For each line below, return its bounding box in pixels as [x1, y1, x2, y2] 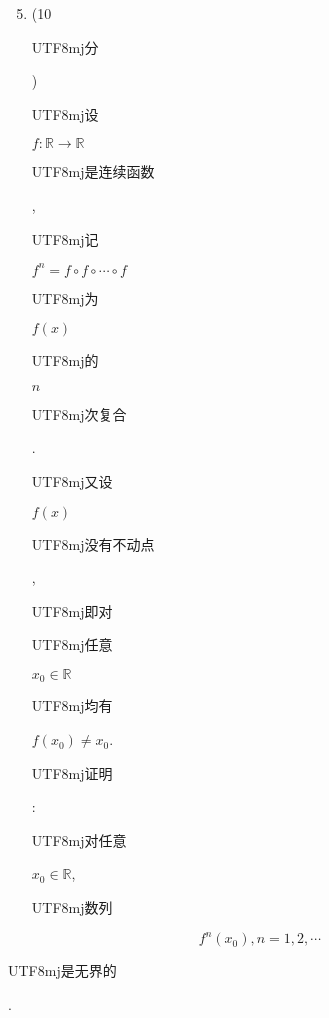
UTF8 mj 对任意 [31, 829, 127, 850]
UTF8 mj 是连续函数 [31, 161, 155, 182]
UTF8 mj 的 [31, 350, 99, 371]
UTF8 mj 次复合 [31, 403, 127, 424]
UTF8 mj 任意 [31, 634, 113, 655]
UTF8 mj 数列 [31, 897, 113, 918]
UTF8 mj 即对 [31, 600, 113, 621]
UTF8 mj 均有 [31, 695, 113, 716]
